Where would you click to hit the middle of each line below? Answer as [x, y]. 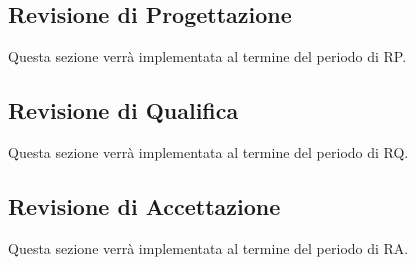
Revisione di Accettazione [144, 205]
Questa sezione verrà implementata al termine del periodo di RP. [207, 56]
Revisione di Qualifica [123, 110]
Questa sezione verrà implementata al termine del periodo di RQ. [208, 152]
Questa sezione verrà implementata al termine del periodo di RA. [208, 247]
